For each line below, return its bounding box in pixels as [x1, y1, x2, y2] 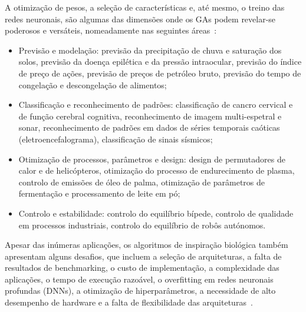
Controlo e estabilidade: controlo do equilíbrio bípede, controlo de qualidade [18, 207, 294, 219]
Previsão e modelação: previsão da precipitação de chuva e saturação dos [18, 44, 282, 56]
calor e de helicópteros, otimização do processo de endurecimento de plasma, [18, 164, 295, 177]
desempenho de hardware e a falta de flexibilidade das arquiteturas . [5, 296, 253, 308]
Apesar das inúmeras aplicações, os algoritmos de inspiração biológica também [5, 238, 288, 251]
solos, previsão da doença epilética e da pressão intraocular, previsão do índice [18, 55, 302, 68]
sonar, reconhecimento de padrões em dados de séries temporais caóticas [18, 121, 280, 134]
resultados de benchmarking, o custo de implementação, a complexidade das [5, 261, 279, 274]
